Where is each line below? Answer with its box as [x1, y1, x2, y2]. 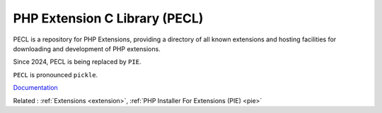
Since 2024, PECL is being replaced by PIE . [13, 58, 141, 66]
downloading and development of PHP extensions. [13, 44, 161, 53]
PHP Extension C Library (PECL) [13, 11, 204, 26]
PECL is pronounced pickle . [13, 70, 98, 79]
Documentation [13, 84, 58, 92]
